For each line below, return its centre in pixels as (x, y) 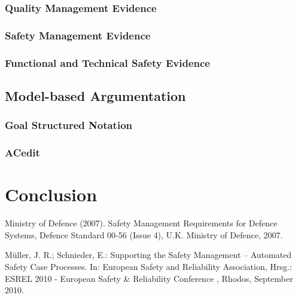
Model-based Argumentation (95, 95)
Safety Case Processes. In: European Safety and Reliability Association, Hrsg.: (148, 266)
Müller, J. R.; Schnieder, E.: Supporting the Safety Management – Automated (148, 255)
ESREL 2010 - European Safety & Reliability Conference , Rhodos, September (149, 278)
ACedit (22, 153)
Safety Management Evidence (78, 35)
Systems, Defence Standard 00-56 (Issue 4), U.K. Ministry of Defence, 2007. (144, 234)
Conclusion (51, 194)
